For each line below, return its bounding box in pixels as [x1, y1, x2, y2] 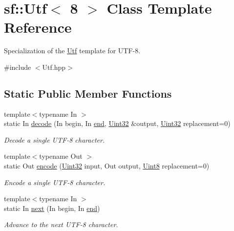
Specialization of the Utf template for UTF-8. [4, 45, 141, 56]
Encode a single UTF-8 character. [4, 177, 106, 187]
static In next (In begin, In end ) [4, 203, 100, 213]
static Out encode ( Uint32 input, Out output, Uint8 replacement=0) [4, 161, 210, 171]
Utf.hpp [42, 62, 66, 72]
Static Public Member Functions [4, 85, 172, 101]
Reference [4, 17, 72, 37]
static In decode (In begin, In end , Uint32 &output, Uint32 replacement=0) [4, 118, 231, 128]
